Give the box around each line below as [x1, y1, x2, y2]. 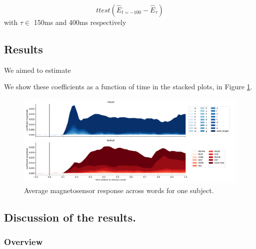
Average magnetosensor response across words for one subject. [24, 185, 214, 195]
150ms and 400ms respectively [33, 17, 126, 27]
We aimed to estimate [4, 64, 71, 75]
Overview [4, 236, 43, 248]
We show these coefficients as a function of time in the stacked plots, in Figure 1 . [4, 81, 252, 92]
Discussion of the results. [4, 209, 136, 225]
